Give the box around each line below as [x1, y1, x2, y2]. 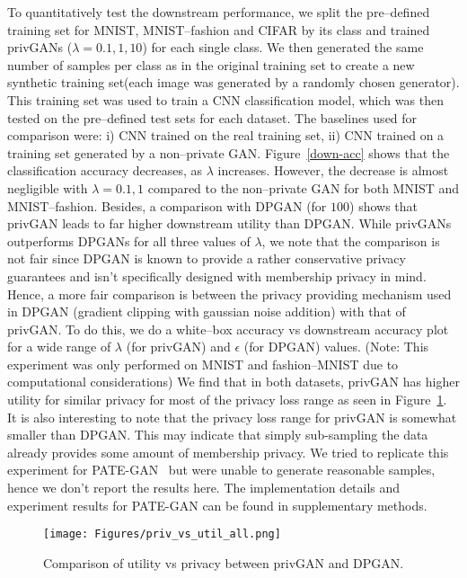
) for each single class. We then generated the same [142, 38, 424, 57]
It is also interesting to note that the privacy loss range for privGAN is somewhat [7, 407, 457, 426]
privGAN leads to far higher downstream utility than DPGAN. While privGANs [7, 214, 452, 233]
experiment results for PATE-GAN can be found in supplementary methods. [7, 495, 427, 514]
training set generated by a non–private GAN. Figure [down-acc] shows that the [7, 143, 450, 162]
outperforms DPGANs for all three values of [7, 231, 251, 250]
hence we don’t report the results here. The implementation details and [7, 478, 401, 497]
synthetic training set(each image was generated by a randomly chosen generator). [7, 73, 460, 92]
